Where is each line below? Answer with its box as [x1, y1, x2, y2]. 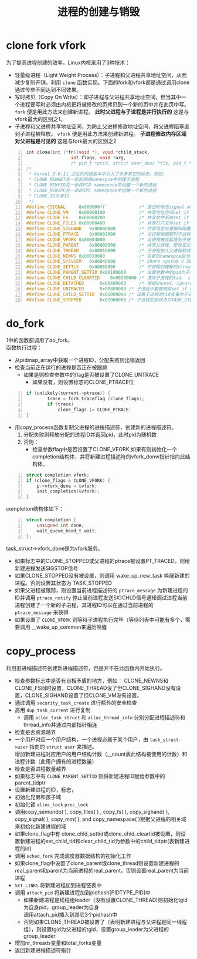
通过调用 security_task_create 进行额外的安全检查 [14, 699, 137, 706]
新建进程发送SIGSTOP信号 [14, 565, 79, 572]
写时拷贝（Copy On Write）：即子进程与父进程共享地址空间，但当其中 [14, 93, 182, 100]
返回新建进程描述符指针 [14, 947, 72, 954]
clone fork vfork [6, 39, 86, 52]
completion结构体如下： [6, 505, 64, 512]
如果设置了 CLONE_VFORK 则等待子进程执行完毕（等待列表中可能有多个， [14, 616, 186, 623]
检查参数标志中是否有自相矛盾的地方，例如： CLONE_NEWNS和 [14, 677, 169, 684]
